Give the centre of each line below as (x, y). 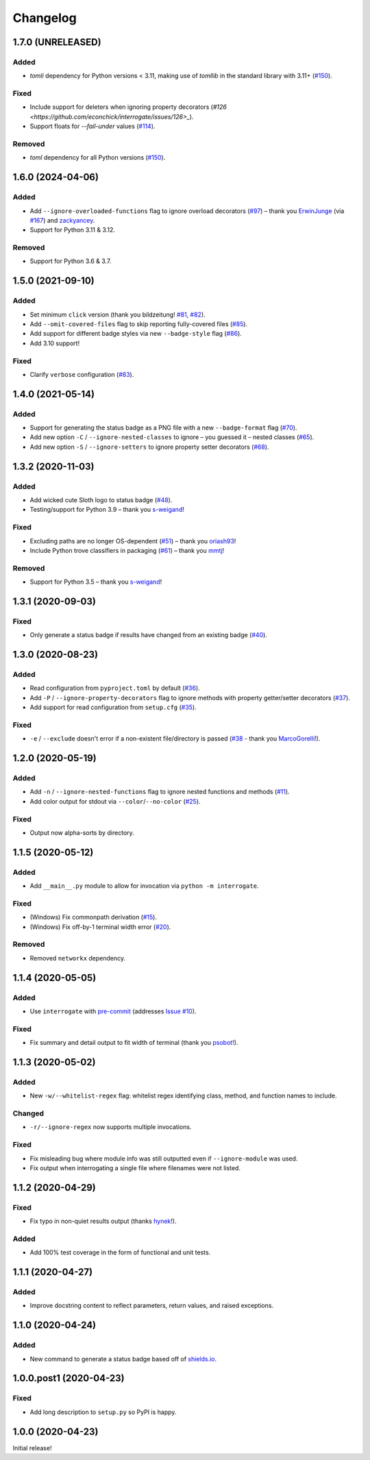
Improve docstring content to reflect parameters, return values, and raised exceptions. (152, 1306)
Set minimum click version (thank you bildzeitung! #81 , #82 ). (118, 314)
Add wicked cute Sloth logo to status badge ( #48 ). (101, 500)
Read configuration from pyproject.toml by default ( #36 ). (115, 688)
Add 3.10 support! (55, 343)
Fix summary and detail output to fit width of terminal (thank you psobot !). (134, 1043)
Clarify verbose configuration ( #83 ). (82, 374)
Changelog (45, 18)
